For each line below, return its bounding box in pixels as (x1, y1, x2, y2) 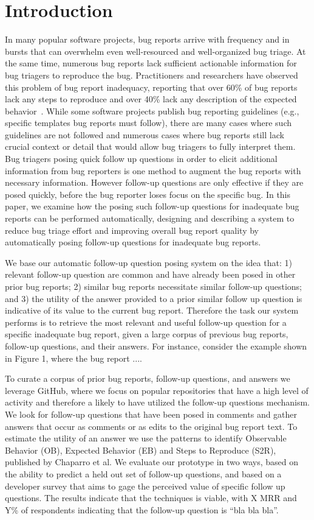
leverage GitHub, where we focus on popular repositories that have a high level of (5, 384, 309, 396)
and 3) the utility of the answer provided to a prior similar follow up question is (5, 292, 302, 304)
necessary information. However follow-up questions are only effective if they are (5, 176, 304, 189)
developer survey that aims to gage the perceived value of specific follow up (5, 479, 285, 492)
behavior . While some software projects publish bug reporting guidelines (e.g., (5, 104, 299, 117)
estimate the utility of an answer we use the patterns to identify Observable (5, 432, 287, 444)
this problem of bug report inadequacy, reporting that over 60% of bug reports (5, 80, 298, 93)
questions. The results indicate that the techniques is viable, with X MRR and (5, 491, 297, 504)
